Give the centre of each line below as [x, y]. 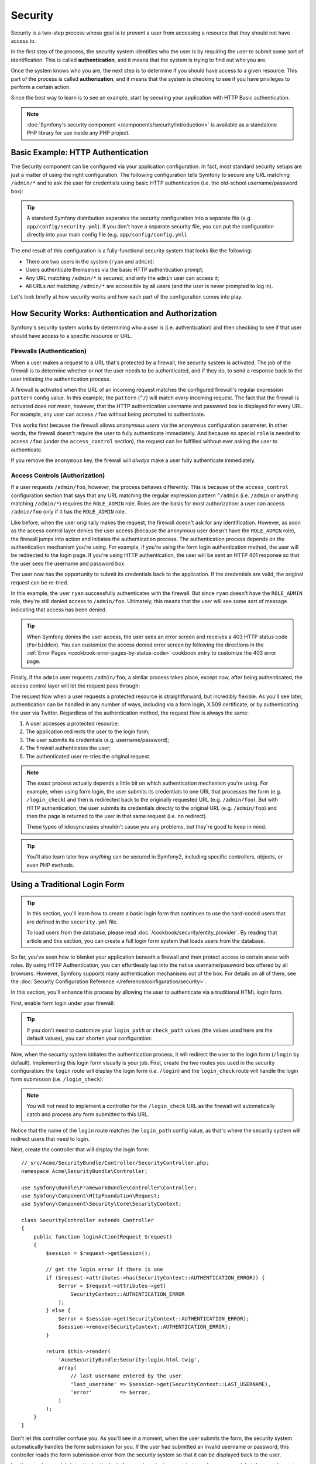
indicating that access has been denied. [59, 610]
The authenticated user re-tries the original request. [88, 756]
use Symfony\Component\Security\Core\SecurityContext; [102, 1204]
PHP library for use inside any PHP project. [78, 133]
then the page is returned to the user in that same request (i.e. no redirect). [117, 816]
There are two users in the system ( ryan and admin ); [90, 261]
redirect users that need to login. [50, 1138]
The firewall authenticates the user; [68, 748]
